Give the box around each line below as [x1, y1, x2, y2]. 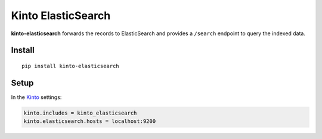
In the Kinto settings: [11, 93, 62, 101]
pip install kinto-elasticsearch [21, 63, 119, 69]
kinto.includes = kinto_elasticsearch [23, 109, 137, 116]
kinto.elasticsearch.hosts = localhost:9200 [23, 118, 156, 125]
